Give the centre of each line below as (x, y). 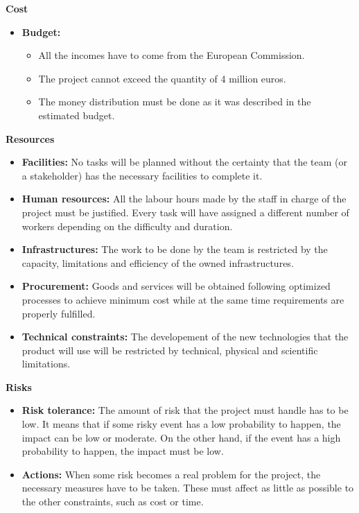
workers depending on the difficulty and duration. (127, 226)
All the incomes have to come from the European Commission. (172, 55)
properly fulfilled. (59, 313)
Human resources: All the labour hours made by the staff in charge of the (184, 199)
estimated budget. (77, 115)
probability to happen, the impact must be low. (123, 451)
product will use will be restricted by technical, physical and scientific (170, 350)
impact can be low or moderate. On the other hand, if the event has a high (181, 437)
